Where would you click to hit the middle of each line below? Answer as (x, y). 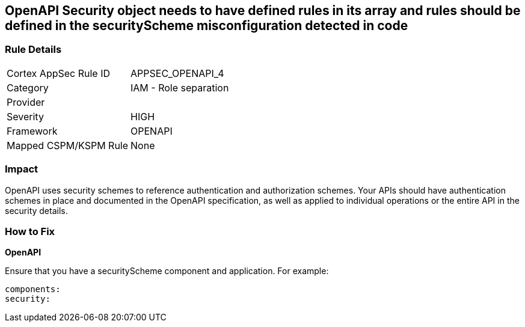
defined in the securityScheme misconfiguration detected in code (207, 26)
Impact (22, 169)
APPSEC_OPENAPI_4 (177, 73)
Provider (26, 102)
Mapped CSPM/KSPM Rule (68, 145)
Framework (32, 131)
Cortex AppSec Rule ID (59, 73)
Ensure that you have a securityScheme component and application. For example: (167, 271)
